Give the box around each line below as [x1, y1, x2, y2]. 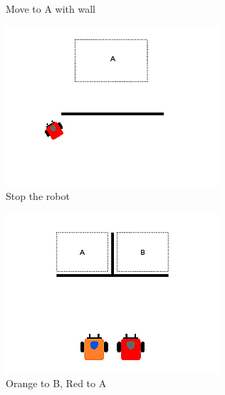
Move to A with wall [6, 1, 95, 16]
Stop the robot [6, 189, 70, 204]
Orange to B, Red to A [6, 376, 107, 391]
